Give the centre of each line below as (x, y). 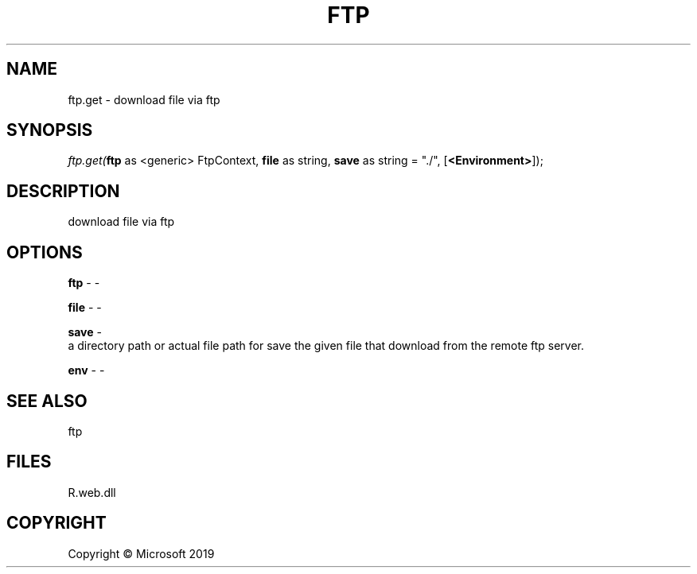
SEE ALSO (47, 401)
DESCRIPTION (63, 191)
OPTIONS (45, 252)
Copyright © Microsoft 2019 (141, 553)
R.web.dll (92, 492)
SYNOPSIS (50, 130)
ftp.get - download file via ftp (144, 99)
